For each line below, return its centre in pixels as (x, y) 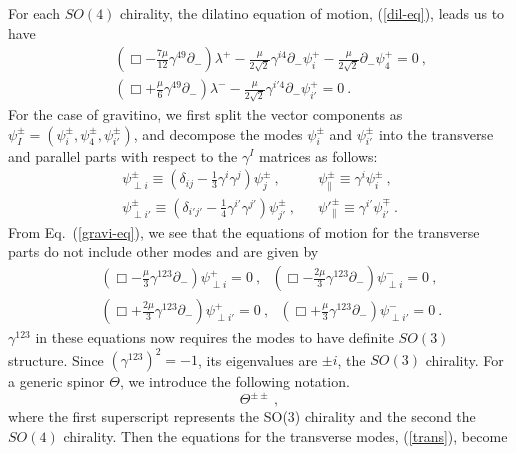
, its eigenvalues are (257, 359)
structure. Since (56, 359)
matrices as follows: (318, 155)
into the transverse (436, 133)
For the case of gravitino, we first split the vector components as (205, 113)
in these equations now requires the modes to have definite (214, 337)
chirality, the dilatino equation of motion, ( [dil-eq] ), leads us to (312, 13)
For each (34, 13)
